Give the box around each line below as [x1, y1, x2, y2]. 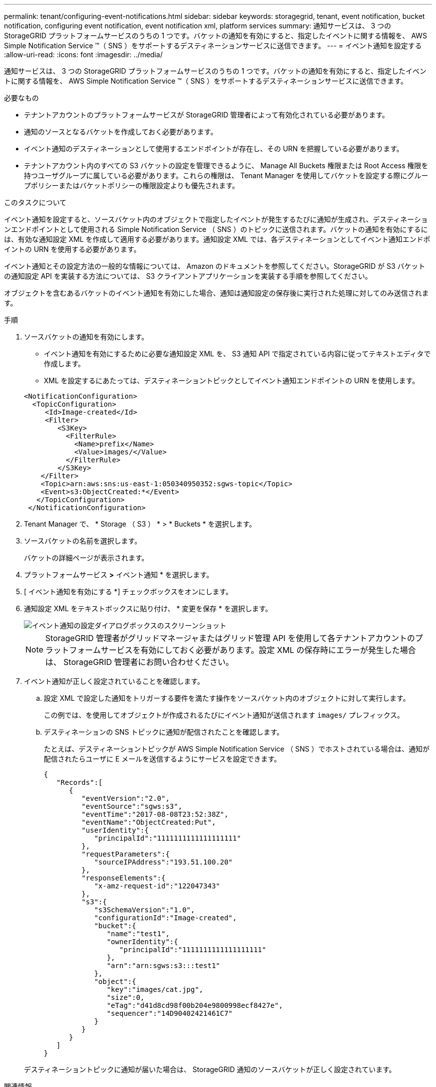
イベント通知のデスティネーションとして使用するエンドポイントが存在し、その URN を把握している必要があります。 [24, 144, 404, 153]
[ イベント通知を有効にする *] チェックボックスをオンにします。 [24, 587, 233, 596]
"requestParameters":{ [81, 850, 170, 858]
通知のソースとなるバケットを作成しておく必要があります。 [24, 127, 218, 136]
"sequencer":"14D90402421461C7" [107, 1009, 233, 1017]
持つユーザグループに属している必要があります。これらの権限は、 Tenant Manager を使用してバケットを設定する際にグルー [24, 171, 429, 180]
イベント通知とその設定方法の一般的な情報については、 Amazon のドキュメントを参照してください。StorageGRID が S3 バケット [4, 262, 426, 270]
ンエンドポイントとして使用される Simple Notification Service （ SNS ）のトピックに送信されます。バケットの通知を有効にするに [4, 225, 428, 233]
